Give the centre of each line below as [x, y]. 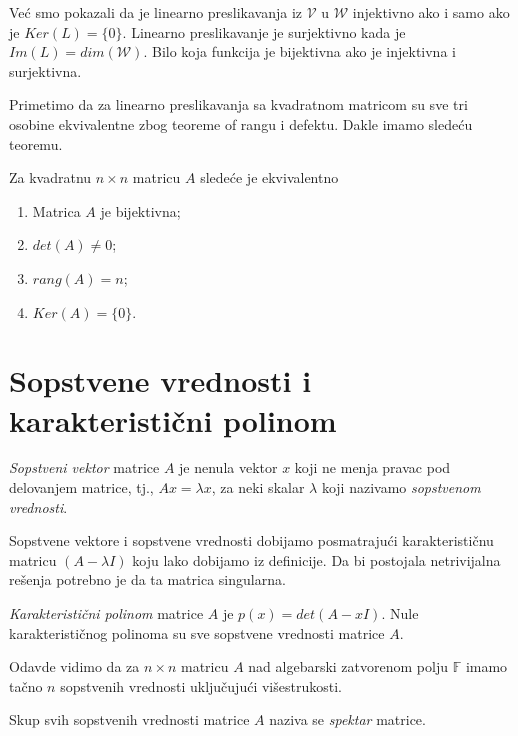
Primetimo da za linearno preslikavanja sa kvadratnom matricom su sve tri [238, 104]
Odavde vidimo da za [74, 666]
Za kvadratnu [50, 177]
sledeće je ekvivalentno [269, 177]
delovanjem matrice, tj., [81, 487]
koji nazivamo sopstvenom [401, 487]
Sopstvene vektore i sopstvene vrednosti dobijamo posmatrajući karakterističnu [251, 540]
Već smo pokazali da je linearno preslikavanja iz [156, 12]
